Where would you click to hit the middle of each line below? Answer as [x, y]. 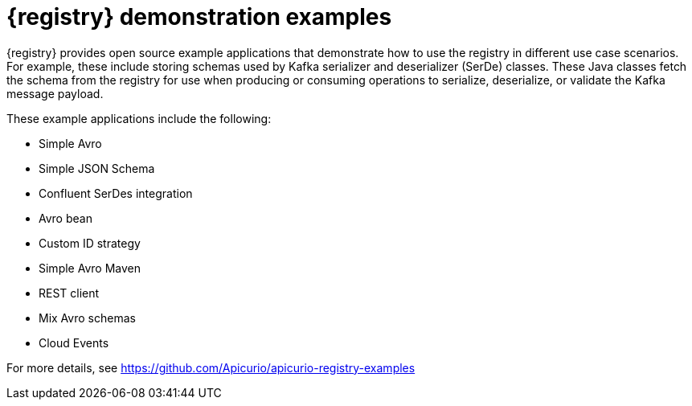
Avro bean [66, 218]
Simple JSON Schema [97, 168]
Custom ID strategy [90, 243]
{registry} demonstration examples [199, 17]
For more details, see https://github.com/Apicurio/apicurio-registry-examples [211, 367]
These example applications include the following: [139, 118]
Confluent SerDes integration [116, 193]
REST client [69, 293]
